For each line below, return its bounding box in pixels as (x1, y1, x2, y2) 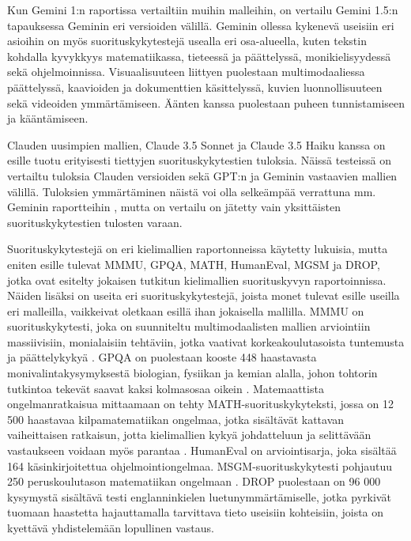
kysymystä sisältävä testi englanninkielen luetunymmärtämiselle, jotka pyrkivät (7, 488, 391, 505)
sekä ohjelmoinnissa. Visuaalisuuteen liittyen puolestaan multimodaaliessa (7, 63, 365, 80)
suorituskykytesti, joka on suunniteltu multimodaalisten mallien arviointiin (7, 318, 371, 335)
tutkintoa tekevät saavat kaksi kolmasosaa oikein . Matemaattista (7, 380, 324, 396)
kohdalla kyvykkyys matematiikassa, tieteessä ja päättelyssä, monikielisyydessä (7, 47, 391, 64)
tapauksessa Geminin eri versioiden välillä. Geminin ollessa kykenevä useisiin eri (7, 17, 394, 33)
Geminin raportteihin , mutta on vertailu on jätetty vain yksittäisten (7, 199, 341, 215)
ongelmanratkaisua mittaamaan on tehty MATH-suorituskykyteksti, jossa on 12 (7, 395, 394, 412)
